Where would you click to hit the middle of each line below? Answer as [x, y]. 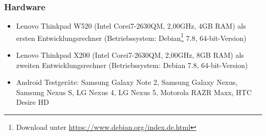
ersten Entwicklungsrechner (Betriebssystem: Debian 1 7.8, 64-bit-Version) [131, 37]
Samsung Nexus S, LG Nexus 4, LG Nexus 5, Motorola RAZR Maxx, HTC [134, 92]
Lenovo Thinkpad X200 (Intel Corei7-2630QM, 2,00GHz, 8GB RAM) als [130, 55]
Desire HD [32, 102]
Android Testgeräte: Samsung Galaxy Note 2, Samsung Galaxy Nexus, [127, 82]
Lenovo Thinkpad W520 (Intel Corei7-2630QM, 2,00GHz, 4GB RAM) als [131, 26]
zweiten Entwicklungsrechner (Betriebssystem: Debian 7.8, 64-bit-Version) [132, 65]
